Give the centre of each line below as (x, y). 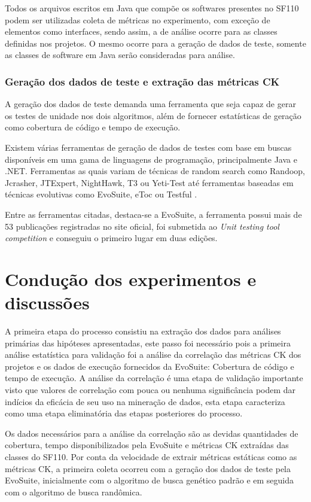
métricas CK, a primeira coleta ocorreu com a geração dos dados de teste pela (148, 468)
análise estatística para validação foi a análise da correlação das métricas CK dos (153, 355)
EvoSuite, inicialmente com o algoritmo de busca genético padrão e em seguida (149, 480)
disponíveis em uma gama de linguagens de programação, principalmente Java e (151, 159)
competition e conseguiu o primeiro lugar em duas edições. (111, 238)
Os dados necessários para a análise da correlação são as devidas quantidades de (152, 433)
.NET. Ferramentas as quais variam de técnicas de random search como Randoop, (155, 171)
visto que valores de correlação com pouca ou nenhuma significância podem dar (150, 390)
